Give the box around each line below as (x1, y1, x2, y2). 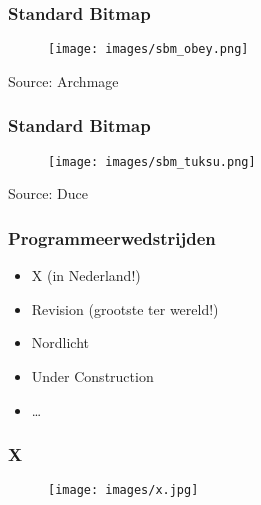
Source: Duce (8, 183, 88, 204)
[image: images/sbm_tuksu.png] (48, 154, 256, 169)
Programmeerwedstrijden (8, 225, 216, 250)
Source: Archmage (8, 70, 119, 91)
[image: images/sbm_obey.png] (48, 42, 249, 57)
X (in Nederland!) (31, 265, 141, 286)
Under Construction (31, 365, 154, 386)
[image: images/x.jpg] (48, 483, 199, 498)
